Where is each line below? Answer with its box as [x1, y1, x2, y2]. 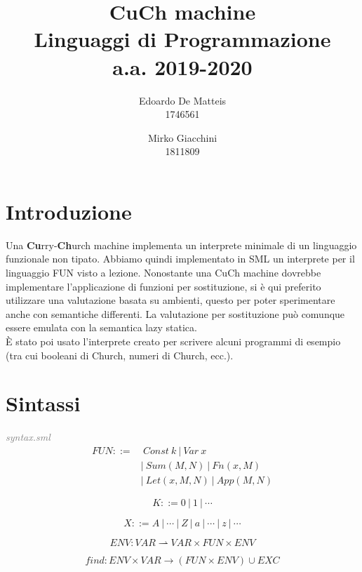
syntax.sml [6, 430, 51, 444]
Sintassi [6, 389, 81, 418]
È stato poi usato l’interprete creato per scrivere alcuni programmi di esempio [6, 333, 341, 348]
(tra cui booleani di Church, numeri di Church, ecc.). [6, 347, 234, 362]
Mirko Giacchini [147, 130, 217, 145]
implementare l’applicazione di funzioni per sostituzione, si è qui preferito [6, 279, 321, 293]
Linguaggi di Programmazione [34, 25, 331, 53]
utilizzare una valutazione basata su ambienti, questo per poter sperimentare [6, 293, 335, 307]
